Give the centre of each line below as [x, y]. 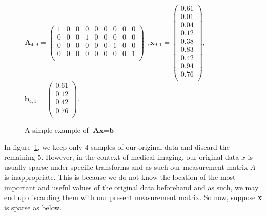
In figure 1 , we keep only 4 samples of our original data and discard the [117, 147]
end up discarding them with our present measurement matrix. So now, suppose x [133, 197]
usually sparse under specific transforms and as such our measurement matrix [126, 167]
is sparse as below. [33, 207]
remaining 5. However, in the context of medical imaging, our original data [122, 157]
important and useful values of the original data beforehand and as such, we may [131, 187]
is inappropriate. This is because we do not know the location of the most [120, 177]
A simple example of [57, 129]
